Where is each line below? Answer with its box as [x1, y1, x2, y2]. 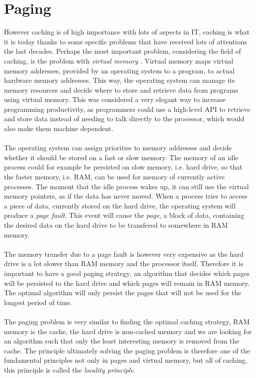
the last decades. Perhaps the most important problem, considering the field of [4, 46, 241, 56]
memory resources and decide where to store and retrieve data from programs [4, 84, 238, 95]
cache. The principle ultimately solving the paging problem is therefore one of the [4, 345, 251, 355]
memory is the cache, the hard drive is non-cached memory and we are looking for [4, 326, 252, 336]
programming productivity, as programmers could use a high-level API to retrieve [4, 103, 251, 114]
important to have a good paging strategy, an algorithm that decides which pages [4, 268, 250, 278]
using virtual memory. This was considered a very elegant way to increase [4, 94, 226, 104]
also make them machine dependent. [4, 123, 114, 134]
